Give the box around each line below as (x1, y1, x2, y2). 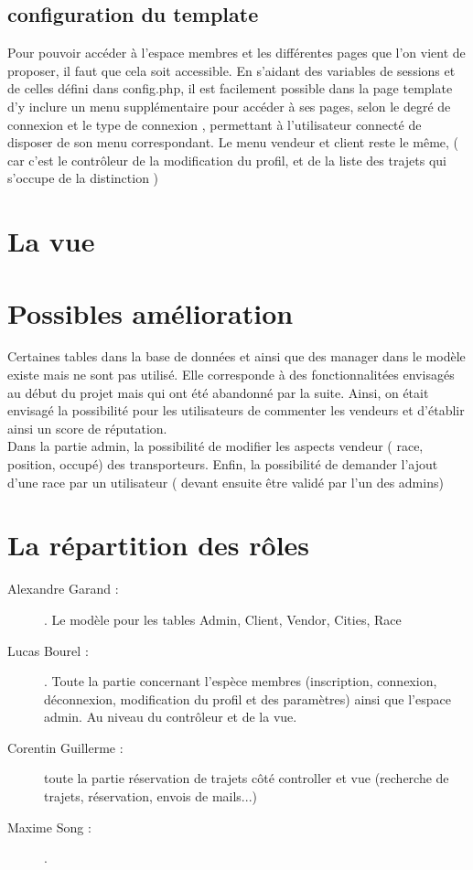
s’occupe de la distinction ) (7, 168, 159, 188)
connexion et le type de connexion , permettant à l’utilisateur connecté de (7, 114, 422, 134)
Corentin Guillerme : (7, 737, 124, 757)
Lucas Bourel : (7, 640, 89, 660)
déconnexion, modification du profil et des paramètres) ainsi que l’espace (44, 689, 451, 708)
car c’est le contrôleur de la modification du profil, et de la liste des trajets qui (7, 150, 446, 169)
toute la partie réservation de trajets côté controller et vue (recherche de (44, 768, 449, 788)
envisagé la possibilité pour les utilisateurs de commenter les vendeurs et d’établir (7, 401, 465, 420)
